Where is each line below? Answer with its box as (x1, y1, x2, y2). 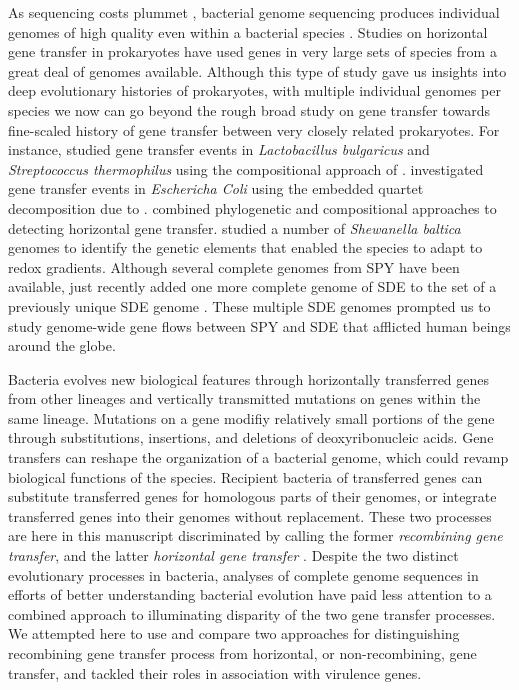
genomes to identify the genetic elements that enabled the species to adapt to (8, 237, 483, 258)
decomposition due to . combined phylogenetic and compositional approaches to (8, 197, 497, 218)
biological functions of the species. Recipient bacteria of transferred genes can (8, 466, 483, 487)
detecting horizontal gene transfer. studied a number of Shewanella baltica (8, 217, 461, 238)
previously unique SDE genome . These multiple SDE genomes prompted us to (8, 295, 491, 316)
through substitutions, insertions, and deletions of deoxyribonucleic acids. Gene (8, 427, 494, 448)
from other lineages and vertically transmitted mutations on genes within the (8, 388, 481, 409)
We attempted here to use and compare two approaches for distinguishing (8, 623, 460, 644)
